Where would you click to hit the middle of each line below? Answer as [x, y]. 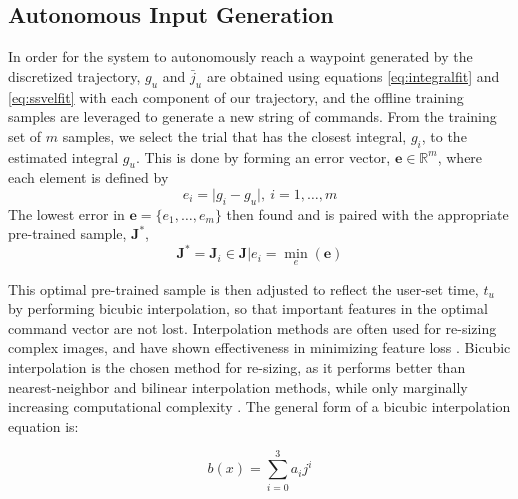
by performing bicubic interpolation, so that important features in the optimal [248, 308]
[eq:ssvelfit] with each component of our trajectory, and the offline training [236, 96]
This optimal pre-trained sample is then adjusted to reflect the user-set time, [243, 288]
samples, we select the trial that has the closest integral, [234, 135]
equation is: [43, 425]
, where [460, 156]
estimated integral [63, 156]
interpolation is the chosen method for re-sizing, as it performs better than [237, 367]
